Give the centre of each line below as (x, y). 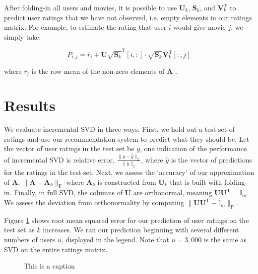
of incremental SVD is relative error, (59, 159)
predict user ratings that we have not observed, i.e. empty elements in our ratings (128, 17)
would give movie (199, 27)
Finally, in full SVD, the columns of (68, 192)
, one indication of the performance (193, 148)
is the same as (225, 240)
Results (30, 105)
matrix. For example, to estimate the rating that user (85, 27)
